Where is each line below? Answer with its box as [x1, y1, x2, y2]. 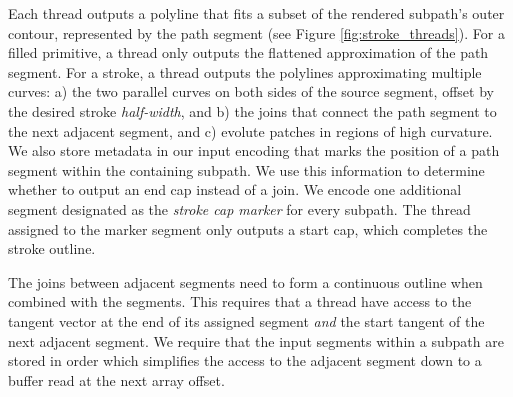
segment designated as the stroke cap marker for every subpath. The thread [8, 198, 471, 219]
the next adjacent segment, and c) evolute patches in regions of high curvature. [8, 120, 493, 141]
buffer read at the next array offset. [8, 369, 225, 390]
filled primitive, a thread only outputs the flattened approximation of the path [8, 42, 489, 63]
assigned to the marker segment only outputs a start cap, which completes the [8, 218, 488, 239]
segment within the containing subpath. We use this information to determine [8, 159, 485, 180]
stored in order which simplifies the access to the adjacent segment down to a [8, 350, 482, 371]
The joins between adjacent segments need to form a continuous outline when [8, 271, 483, 292]
